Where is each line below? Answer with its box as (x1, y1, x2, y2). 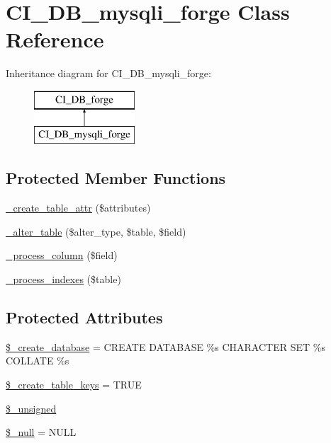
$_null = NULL (6, 425, 77, 439)
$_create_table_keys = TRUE (6, 377, 142, 392)
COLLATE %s (6, 353, 69, 368)
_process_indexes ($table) (6, 272, 121, 287)
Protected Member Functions (6, 167, 226, 189)
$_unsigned (6, 401, 57, 415)
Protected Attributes (6, 306, 163, 328)
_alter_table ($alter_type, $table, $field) (6, 224, 186, 238)
